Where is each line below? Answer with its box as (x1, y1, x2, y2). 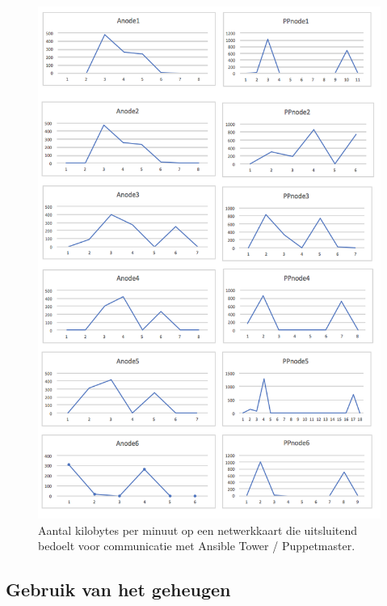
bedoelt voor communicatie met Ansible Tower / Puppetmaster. (38, 537, 355, 554)
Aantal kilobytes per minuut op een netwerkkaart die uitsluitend (38, 521, 358, 538)
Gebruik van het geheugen (6, 577, 231, 602)
